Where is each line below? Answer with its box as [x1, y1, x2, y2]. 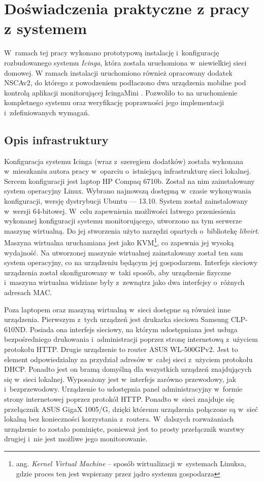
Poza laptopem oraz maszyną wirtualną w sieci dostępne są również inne [4, 304, 231, 314]
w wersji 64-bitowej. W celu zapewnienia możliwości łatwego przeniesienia [4, 205, 236, 216]
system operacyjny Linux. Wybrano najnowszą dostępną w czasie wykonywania [4, 185, 251, 196]
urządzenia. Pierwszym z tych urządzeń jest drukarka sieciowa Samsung [4, 314, 229, 325]
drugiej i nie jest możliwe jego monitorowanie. [4, 433, 148, 444]
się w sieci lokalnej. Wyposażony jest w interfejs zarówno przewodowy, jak [4, 373, 237, 384]
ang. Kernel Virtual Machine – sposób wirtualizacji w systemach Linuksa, [16, 458, 246, 468]
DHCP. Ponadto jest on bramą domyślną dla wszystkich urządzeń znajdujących [4, 364, 252, 374]
